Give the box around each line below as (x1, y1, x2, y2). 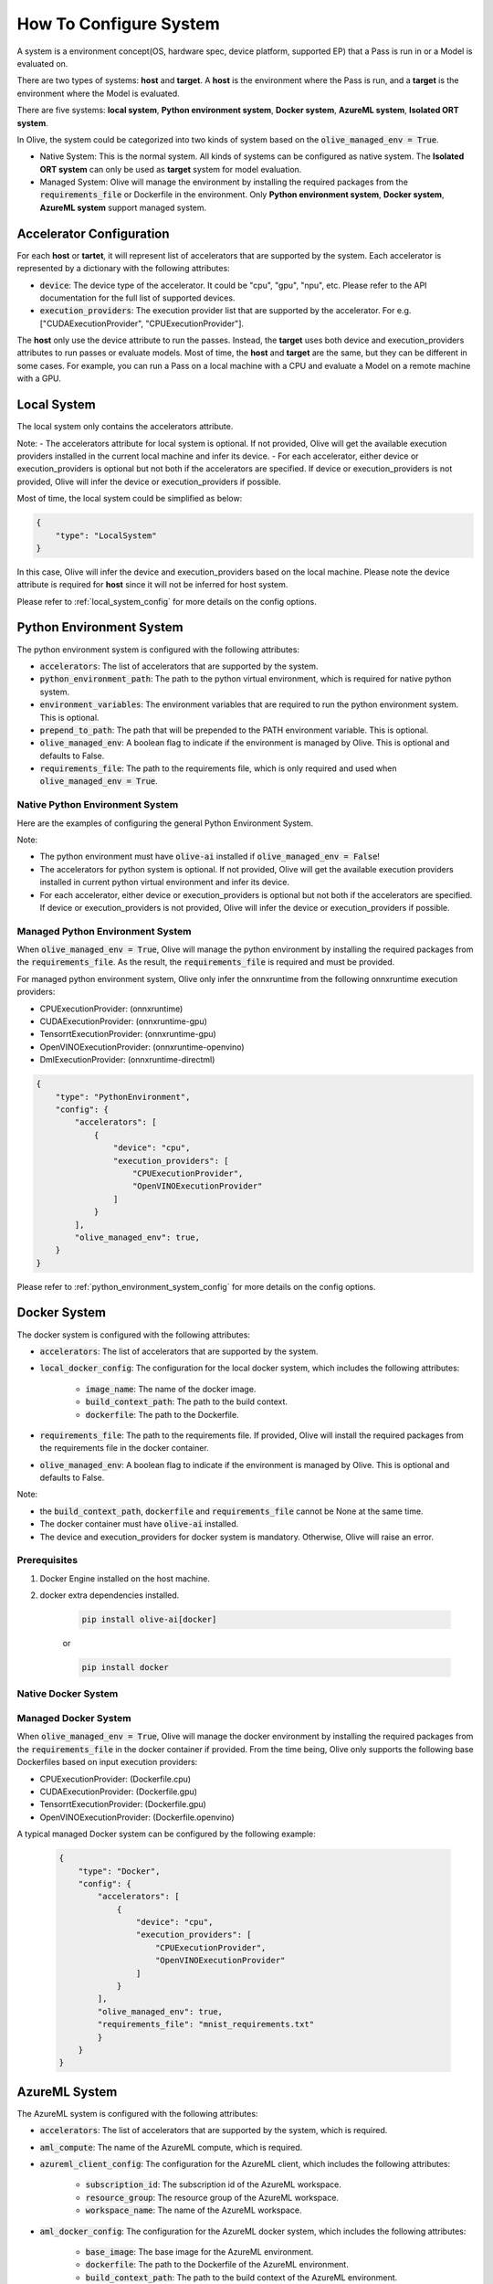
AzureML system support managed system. (39, 202, 207, 213)
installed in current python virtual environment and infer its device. (39, 877, 289, 888)
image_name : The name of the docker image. (85, 1383, 257, 1394)
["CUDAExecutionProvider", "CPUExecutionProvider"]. (39, 318, 245, 329)
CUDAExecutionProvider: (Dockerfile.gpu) (39, 1786, 198, 1797)
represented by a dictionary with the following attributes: (16, 263, 230, 274)
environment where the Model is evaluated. (16, 88, 180, 99)
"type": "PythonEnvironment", (55, 1092, 191, 1102)
